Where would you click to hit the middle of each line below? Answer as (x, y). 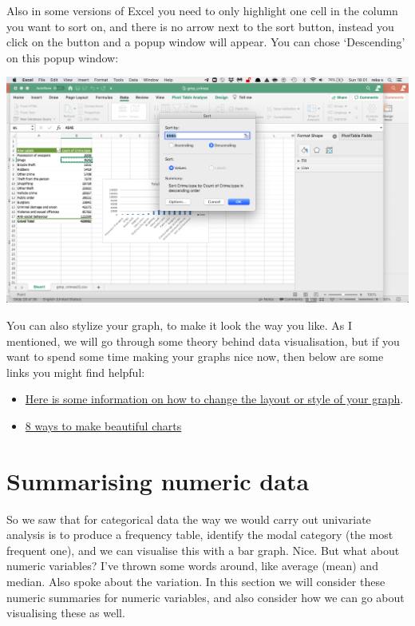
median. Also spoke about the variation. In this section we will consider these (196, 582)
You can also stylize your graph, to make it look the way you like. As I (180, 325)
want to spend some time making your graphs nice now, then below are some (195, 357)
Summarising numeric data (158, 480)
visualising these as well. (66, 613)
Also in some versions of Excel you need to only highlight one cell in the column (202, 10)
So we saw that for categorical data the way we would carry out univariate (189, 519)
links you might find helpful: (76, 372)
